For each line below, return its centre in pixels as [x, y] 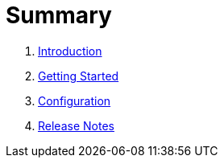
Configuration [75, 100]
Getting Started [79, 76]
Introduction [70, 51]
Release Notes [76, 125]
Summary [59, 15]
